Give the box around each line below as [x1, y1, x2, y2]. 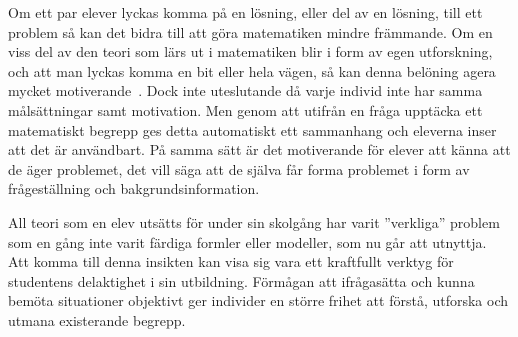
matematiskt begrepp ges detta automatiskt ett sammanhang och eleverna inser [8, 119, 497, 140]
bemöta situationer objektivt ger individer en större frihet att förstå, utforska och [8, 290, 509, 311]
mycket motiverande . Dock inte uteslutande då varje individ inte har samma [8, 80, 483, 101]
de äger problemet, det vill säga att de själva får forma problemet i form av [8, 158, 470, 179]
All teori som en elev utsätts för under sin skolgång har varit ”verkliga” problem [8, 211, 500, 232]
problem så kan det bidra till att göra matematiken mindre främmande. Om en [8, 21, 493, 42]
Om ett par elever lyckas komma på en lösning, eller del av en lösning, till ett [8, 2, 483, 22]
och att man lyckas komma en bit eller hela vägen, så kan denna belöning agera [8, 60, 496, 81]
